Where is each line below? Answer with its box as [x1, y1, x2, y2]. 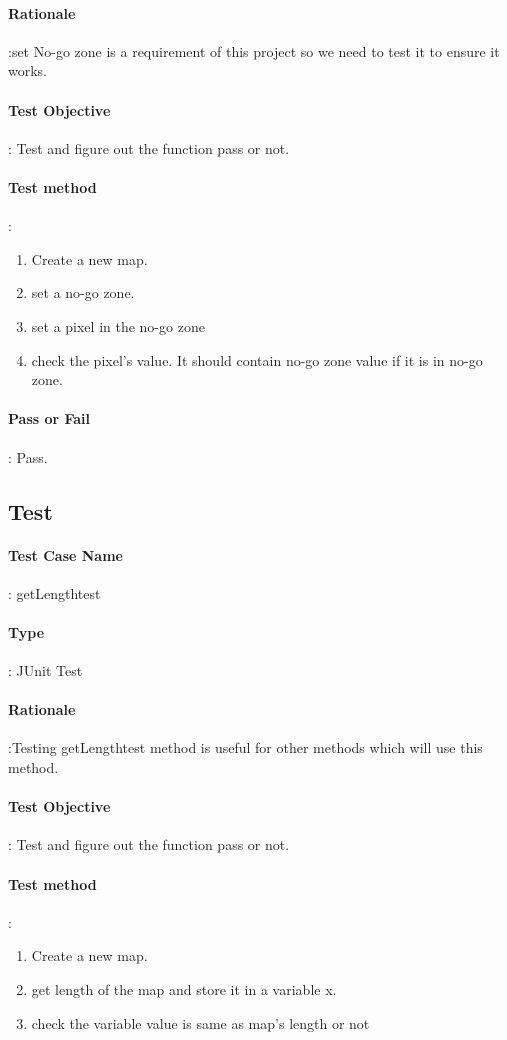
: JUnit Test [8, 660, 83, 681]
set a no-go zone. [31, 282, 135, 303]
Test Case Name [8, 544, 123, 565]
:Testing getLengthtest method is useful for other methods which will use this [8, 737, 483, 758]
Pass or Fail [8, 408, 91, 429]
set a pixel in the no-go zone [31, 315, 205, 336]
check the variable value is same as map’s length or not [31, 1012, 370, 1033]
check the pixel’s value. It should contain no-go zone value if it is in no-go [31, 349, 483, 370]
